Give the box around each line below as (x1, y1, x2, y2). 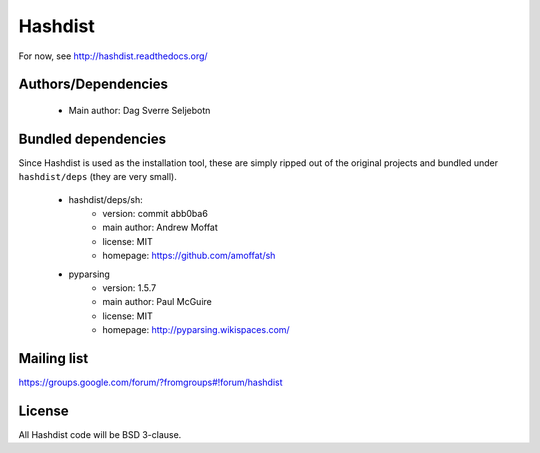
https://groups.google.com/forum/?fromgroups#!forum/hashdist (18, 376, 284, 389)
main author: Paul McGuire (102, 296, 212, 308)
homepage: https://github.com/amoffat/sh (102, 250, 276, 262)
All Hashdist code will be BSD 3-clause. (18, 428, 182, 440)
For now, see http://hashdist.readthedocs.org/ (18, 50, 209, 62)
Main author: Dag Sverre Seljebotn (68, 104, 211, 116)
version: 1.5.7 (102, 281, 157, 294)
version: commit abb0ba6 (102, 208, 209, 220)
